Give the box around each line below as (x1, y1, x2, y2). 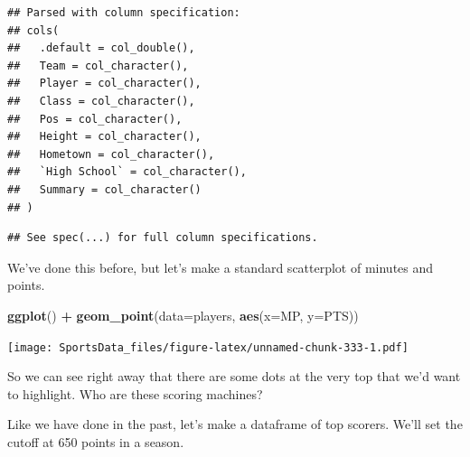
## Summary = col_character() (7, 182, 202, 196)
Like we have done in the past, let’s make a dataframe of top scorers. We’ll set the (7, 415, 463, 434)
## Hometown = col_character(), (7, 147, 215, 161)
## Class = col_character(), (7, 94, 195, 107)
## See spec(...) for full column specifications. (7, 231, 318, 245)
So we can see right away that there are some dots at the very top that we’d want (7, 367, 461, 386)
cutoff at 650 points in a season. (7, 432, 184, 451)
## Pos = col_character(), (7, 112, 183, 126)
